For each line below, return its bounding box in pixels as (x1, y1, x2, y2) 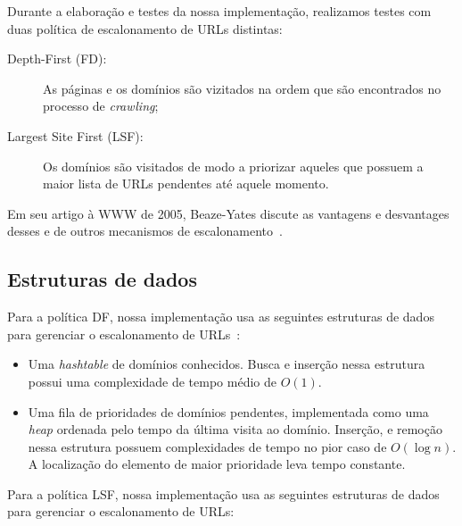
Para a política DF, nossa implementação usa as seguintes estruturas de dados (7, 307, 434, 326)
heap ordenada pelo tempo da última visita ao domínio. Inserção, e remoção (28, 420, 442, 438)
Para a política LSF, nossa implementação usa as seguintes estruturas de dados (7, 484, 440, 503)
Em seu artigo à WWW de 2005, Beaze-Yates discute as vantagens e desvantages (7, 204, 450, 222)
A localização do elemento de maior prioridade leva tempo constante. (28, 455, 406, 473)
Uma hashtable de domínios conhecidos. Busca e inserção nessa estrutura (28, 355, 425, 373)
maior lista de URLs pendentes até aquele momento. (43, 174, 329, 193)
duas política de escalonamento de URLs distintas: (7, 19, 283, 38)
